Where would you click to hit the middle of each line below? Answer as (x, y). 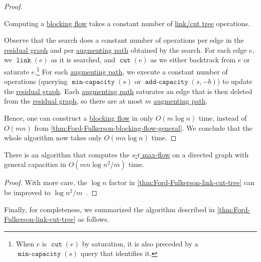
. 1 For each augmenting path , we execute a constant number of (131, 70)
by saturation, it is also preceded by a (140, 243)
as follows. (93, 219)
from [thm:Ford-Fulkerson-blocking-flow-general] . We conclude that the (143, 127)
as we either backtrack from (193, 60)
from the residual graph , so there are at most (74, 101)
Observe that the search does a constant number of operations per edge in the (124, 40)
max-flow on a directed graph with (195, 154)
